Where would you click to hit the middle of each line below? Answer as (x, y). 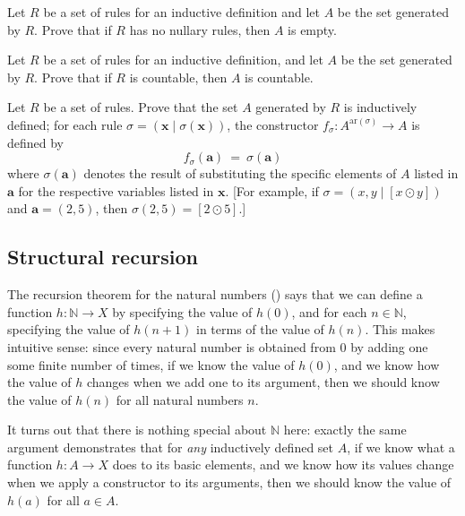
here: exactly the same (345, 430)
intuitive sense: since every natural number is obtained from (172, 346)
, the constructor (273, 124)
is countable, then (178, 77)
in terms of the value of (260, 329)
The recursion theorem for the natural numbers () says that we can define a (215, 294)
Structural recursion (103, 257)
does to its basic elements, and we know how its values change (283, 464)
